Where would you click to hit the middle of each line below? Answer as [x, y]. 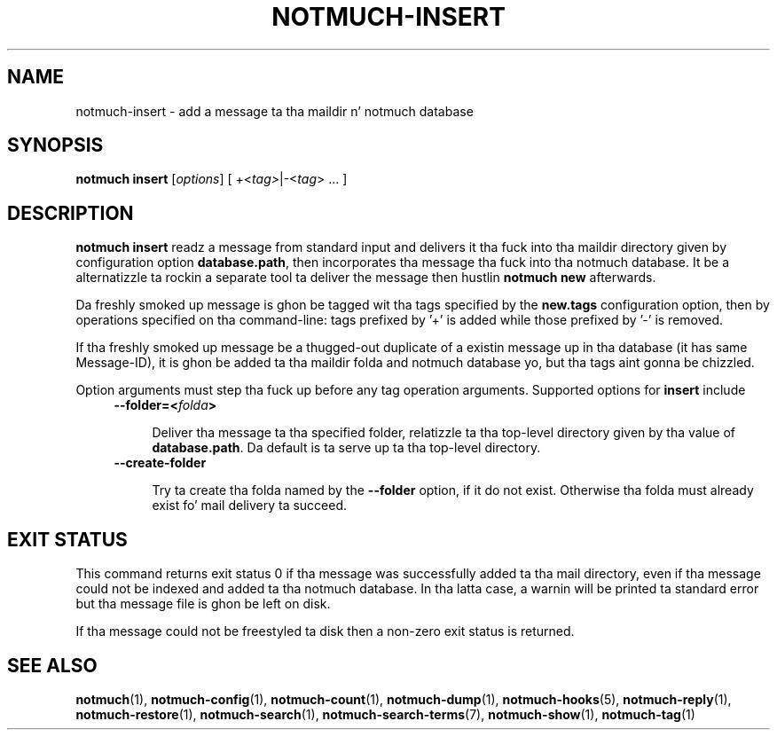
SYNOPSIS [55, 145]
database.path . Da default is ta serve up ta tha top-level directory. [346, 448]
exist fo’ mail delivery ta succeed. [250, 506]
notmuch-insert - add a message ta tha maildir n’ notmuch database [275, 111]
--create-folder [160, 463]
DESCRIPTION [71, 213]
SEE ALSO [52, 665]
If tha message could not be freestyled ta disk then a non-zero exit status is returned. [325, 631]
